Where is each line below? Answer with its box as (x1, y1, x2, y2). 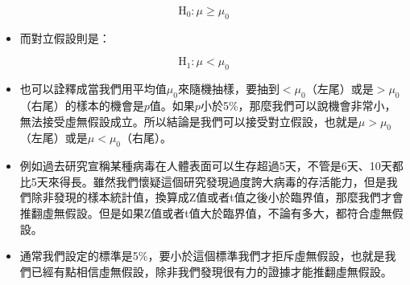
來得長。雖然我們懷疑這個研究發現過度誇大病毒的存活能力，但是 (48, 173, 387, 189)
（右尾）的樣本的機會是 (19, 96, 144, 113)
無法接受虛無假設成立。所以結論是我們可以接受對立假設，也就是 (19, 112, 358, 129)
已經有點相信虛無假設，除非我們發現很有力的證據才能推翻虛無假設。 (31, 263, 392, 279)
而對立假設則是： (19, 29, 110, 46)
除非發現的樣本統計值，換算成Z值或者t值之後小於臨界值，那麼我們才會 (31, 189, 404, 206)
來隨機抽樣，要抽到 (177, 80, 280, 97)
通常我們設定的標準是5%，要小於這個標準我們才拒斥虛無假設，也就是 (19, 247, 385, 264)
